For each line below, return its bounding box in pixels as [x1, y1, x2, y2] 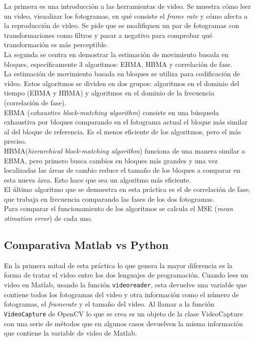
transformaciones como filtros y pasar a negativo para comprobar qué [4, 30, 212, 40]
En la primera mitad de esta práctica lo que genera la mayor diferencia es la [4, 260, 233, 270]
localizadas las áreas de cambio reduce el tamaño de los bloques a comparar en [4, 165, 240, 175]
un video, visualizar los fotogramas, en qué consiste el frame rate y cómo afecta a [4, 10, 248, 21]
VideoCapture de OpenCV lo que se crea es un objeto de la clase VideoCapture [4, 308, 243, 318]
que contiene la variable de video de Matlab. [4, 328, 137, 338]
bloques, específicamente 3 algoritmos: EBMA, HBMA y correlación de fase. [4, 59, 232, 69]
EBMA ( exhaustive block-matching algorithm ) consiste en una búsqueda [4, 107, 219, 117]
